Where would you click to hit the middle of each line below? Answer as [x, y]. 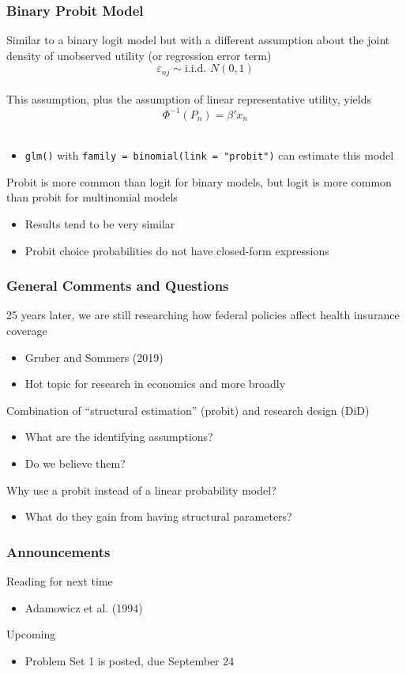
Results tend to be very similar [100, 223]
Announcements [58, 551]
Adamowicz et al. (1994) [84, 607]
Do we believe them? [75, 463]
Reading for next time [60, 580]
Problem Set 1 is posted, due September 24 [130, 660]
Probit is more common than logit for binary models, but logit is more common [199, 181]
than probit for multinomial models [92, 197]
